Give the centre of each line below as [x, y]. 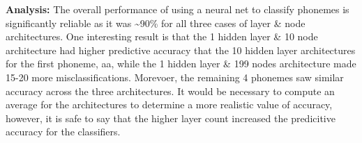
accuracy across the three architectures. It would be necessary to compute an [170, 91]
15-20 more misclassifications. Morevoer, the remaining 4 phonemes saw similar [175, 77]
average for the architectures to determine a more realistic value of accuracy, [169, 104]
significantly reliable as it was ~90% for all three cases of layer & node [156, 23]
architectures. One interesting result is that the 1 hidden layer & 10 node [162, 36]
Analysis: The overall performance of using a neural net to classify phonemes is [178, 9]
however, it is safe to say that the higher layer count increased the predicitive [171, 118]
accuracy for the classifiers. [63, 132]
